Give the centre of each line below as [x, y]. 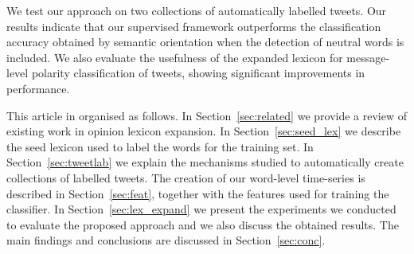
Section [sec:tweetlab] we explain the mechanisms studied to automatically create [205, 162]
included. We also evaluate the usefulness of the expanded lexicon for [175, 57]
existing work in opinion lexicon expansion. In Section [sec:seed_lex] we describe [204, 131]
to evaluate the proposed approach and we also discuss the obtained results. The [203, 224]
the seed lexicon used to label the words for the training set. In [160, 146]
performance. [38, 88]
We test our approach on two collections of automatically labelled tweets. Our [197, 10]
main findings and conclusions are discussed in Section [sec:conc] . [166, 240]
